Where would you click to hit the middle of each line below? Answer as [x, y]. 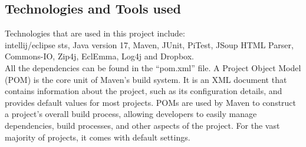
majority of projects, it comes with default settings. [98, 137]
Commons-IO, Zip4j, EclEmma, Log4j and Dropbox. [99, 56]
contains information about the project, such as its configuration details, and [144, 91]
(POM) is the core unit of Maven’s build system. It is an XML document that [146, 79]
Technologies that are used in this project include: [95, 33]
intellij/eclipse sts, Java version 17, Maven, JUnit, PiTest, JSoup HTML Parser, [149, 44]
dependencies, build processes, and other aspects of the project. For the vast [142, 125]
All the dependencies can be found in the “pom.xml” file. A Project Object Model [153, 67]
